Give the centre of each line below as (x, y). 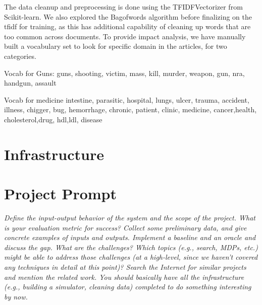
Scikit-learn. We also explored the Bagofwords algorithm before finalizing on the (128, 16)
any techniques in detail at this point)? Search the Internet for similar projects (125, 267)
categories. (20, 56)
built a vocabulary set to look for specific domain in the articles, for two (116, 46)
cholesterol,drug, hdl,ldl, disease (53, 119)
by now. (16, 296)
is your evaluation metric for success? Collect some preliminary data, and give (125, 227)
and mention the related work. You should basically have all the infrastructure (124, 277)
